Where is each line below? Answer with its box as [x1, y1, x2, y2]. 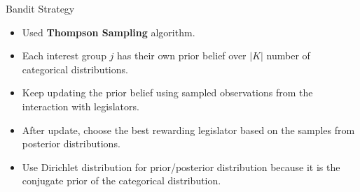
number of [266, 48, 310, 63]
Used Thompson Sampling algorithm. [22, 24, 195, 39]
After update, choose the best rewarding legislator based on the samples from [22, 122, 355, 137]
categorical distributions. [22, 61, 128, 76]
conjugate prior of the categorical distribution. [22, 173, 221, 188]
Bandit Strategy [6, 1, 75, 15]
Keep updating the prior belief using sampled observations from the [22, 85, 313, 100]
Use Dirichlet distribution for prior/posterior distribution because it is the [22, 159, 340, 174]
